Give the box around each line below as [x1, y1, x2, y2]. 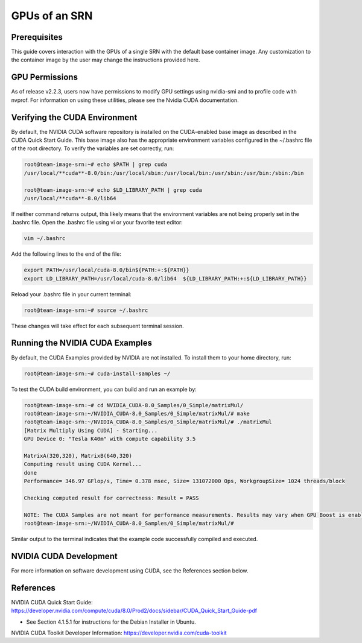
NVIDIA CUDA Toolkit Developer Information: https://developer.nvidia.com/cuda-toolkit [11, 629, 227, 636]
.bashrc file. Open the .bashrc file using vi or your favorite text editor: [11, 219, 183, 226]
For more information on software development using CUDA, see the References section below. [11, 567, 249, 574]
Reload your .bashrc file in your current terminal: [11, 290, 132, 298]
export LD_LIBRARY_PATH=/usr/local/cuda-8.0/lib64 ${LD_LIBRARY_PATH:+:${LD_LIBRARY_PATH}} [24, 275, 307, 282]
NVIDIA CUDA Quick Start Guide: [11, 598, 93, 606]
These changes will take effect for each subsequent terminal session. [11, 322, 184, 329]
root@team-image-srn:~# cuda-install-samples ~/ [24, 370, 171, 377]
